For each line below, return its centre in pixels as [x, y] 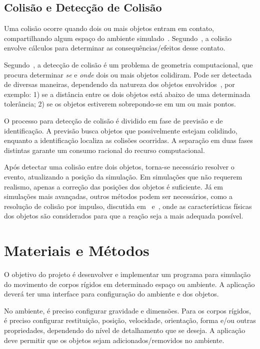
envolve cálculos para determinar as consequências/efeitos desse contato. [115, 48]
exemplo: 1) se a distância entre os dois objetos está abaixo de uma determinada [127, 94]
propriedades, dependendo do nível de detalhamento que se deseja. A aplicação [125, 330]
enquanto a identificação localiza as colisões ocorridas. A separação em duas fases [128, 140]
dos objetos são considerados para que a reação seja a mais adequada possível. [124, 216]
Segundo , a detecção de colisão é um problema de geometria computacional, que [128, 64]
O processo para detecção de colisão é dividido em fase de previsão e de [113, 120]
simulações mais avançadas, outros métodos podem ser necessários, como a [118, 196]
